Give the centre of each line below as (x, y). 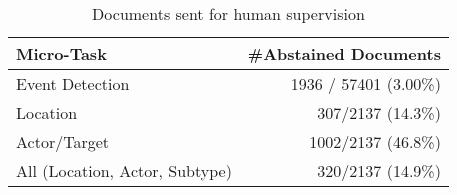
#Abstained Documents (344, 53)
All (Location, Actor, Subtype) (124, 170)
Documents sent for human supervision (228, 13)
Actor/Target (62, 141)
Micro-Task (61, 53)
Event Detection (73, 83)
